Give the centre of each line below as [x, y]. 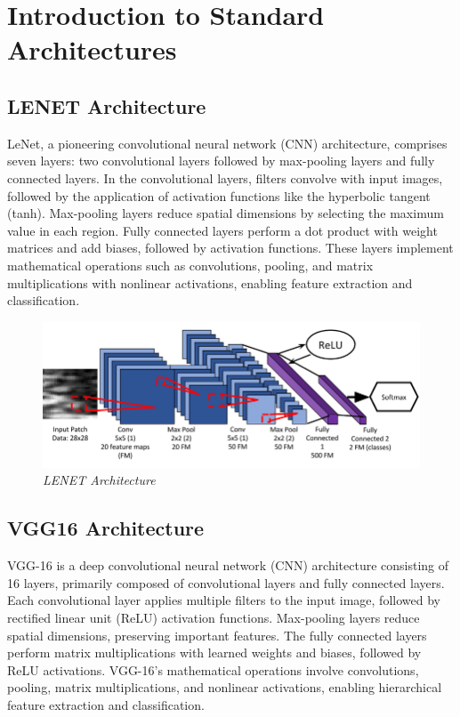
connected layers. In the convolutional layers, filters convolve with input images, [225, 177]
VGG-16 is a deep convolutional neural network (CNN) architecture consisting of [228, 565]
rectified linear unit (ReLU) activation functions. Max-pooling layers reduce [214, 617]
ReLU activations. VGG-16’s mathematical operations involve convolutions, [213, 669]
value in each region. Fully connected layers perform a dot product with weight [222, 230]
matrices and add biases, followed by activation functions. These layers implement [230, 248]
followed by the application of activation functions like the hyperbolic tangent [219, 195]
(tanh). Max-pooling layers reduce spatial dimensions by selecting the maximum [226, 213]
